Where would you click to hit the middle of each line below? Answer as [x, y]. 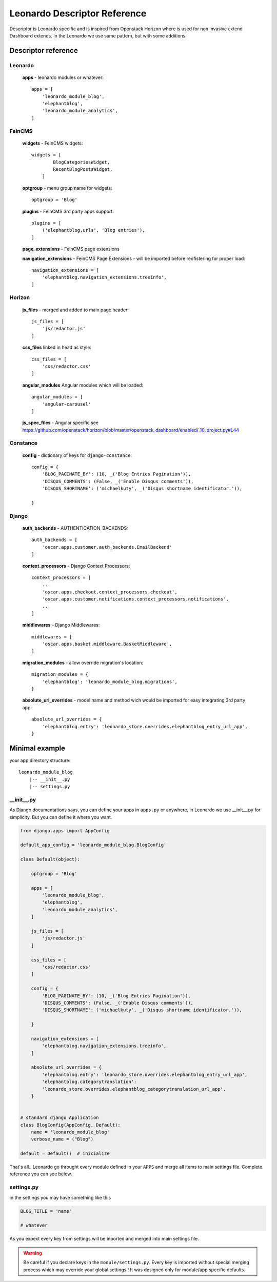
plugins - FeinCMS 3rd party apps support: [68, 211]
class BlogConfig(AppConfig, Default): [70, 1125]
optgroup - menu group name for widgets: [67, 188]
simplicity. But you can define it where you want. [61, 817]
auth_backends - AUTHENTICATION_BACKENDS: [75, 528]
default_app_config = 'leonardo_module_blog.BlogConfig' [93, 845]
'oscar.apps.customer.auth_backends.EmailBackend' [107, 547]
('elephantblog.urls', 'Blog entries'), [94, 230]
